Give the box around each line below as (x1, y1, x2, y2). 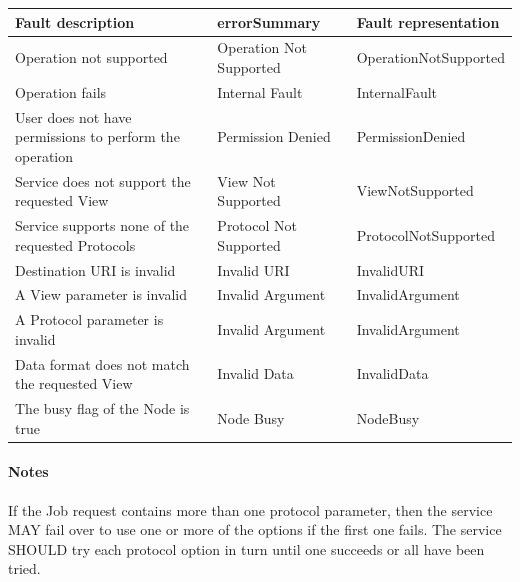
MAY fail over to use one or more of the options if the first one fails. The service (8, 519, 502, 540)
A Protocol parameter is (15, 309, 164, 330)
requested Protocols (15, 234, 136, 255)
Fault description (15, 11, 135, 32)
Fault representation (356, 11, 500, 32)
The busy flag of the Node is (15, 398, 190, 419)
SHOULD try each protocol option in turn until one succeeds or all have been (8, 538, 485, 559)
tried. (8, 558, 41, 579)
